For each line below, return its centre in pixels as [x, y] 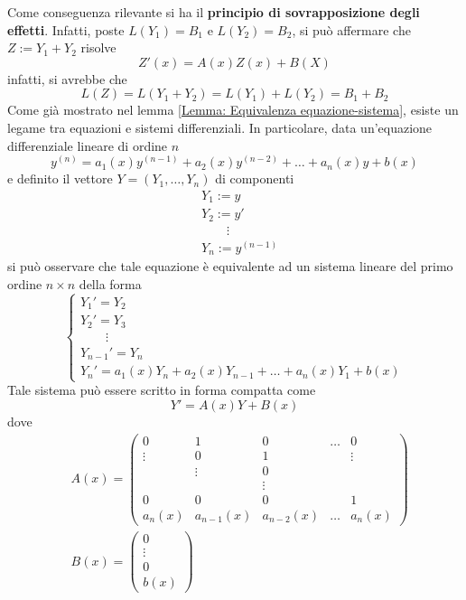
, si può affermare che [351, 29]
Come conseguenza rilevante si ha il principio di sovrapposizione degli [214, 12]
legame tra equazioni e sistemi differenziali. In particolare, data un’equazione [220, 127]
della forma [110, 283]
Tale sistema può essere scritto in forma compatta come [162, 390]
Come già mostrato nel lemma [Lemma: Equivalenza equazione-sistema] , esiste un [233, 110]
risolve [98, 47]
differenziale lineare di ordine [88, 145]
